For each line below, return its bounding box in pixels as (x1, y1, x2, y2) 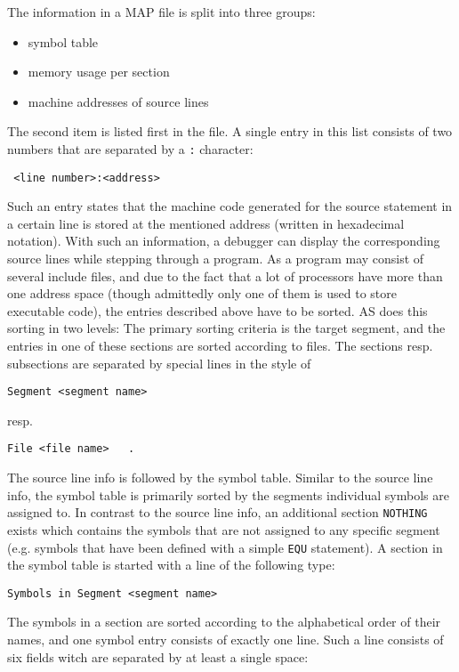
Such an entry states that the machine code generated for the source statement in (7, 197, 453, 215)
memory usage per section (28, 62, 170, 81)
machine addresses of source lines (28, 92, 209, 110)
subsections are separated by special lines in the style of (7, 353, 311, 372)
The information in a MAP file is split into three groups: (7, 3, 316, 20)
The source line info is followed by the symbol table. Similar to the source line (7, 468, 433, 487)
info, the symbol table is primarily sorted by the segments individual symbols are (7, 485, 449, 504)
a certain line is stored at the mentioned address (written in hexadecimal (7, 214, 405, 232)
